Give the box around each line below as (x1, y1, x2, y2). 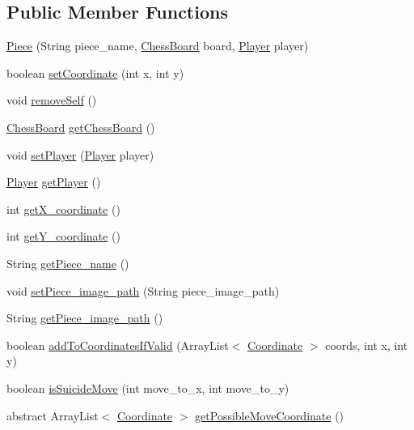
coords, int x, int (325, 336, 408, 353)
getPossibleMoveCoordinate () (195, 407, 344, 424)
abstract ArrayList (6, 407, 99, 424)
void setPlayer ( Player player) (6, 146, 154, 163)
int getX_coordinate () (6, 200, 120, 217)
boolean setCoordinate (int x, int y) (6, 64, 184, 81)
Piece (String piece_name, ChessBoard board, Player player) (6, 37, 309, 54)
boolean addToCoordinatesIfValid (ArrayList (6, 336, 229, 353)
